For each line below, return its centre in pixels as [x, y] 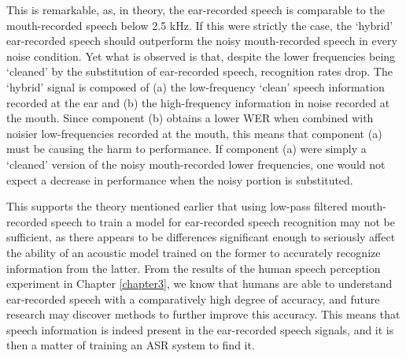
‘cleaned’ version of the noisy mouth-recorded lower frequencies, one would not [196, 164]
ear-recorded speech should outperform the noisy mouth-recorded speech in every [202, 41]
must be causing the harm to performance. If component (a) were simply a [186, 149]
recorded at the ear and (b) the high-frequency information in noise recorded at [198, 102]
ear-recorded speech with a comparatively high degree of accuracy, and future [193, 298]
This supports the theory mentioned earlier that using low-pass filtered [177, 206]
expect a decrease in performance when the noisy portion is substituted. [180, 179]
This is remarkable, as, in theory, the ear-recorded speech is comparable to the [196, 9]
